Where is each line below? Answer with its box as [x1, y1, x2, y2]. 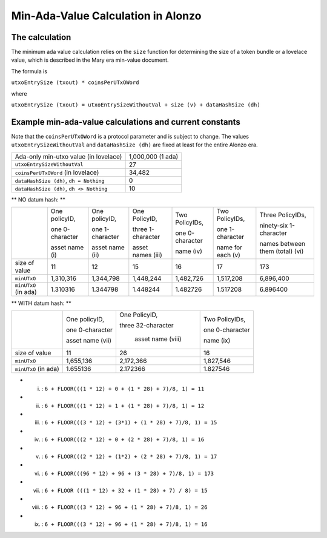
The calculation [11, 32, 71, 42]
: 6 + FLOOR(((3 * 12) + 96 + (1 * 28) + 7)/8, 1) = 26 [41, 504, 208, 511]
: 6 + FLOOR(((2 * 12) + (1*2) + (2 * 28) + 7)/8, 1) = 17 [41, 453, 217, 460]
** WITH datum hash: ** [11, 300, 72, 307]
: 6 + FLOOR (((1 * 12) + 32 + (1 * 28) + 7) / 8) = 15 [41, 487, 208, 494]
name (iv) [175, 247, 203, 255]
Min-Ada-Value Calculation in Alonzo [11, 9, 202, 22]
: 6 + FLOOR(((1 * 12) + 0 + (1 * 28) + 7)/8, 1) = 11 [41, 385, 205, 392]
